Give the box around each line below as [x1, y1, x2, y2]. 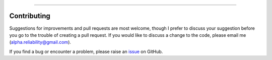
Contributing [9, 12, 50, 20]
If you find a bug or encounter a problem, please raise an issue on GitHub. [9, 48, 163, 54]
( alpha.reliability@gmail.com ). [9, 39, 72, 45]
